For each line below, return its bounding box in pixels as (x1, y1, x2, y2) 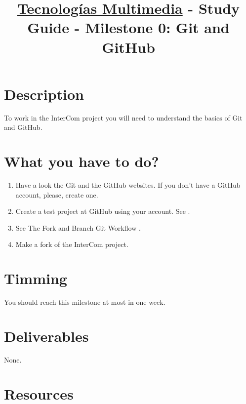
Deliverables (4, 325, 89, 346)
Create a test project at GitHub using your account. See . (15, 206, 190, 216)
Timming (4, 268, 67, 288)
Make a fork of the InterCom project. (15, 239, 128, 249)
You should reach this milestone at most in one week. (4, 297, 165, 307)
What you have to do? (4, 151, 159, 171)
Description (4, 83, 84, 104)
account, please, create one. (15, 189, 98, 200)
